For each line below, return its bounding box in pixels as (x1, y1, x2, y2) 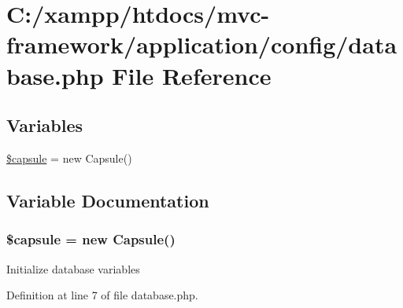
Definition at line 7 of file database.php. (6, 287, 198, 303)
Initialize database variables (6, 260, 140, 277)
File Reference (112, 59, 272, 91)
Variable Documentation (6, 188, 209, 212)
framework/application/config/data (6, 28, 397, 60)
